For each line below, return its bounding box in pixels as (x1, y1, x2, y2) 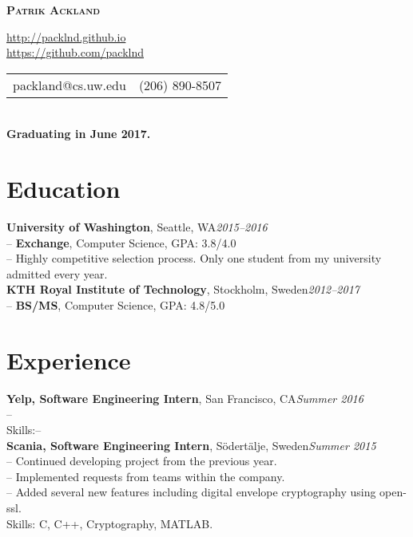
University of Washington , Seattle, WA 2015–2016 (6, 219, 268, 235)
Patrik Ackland (6, 2, 101, 18)
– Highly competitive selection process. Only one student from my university (6, 250, 382, 267)
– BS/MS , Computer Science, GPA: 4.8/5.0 (6, 297, 225, 314)
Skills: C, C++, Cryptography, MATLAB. (6, 515, 213, 531)
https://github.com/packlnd (6, 44, 145, 61)
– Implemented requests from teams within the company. (6, 468, 285, 484)
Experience (6, 343, 131, 376)
